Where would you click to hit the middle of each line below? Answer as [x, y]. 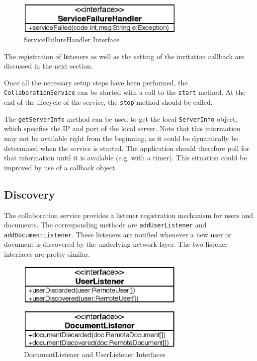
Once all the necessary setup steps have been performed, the [96, 82]
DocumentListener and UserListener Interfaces [95, 354]
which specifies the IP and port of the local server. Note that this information [122, 128]
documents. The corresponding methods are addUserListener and [105, 225]
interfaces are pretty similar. [47, 254]
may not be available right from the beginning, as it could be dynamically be [121, 138]
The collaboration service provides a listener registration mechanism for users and [128, 215]
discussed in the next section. [48, 66]
